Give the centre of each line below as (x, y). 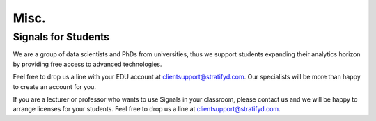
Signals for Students (61, 37)
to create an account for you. (55, 86)
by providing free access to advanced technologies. (87, 64)
